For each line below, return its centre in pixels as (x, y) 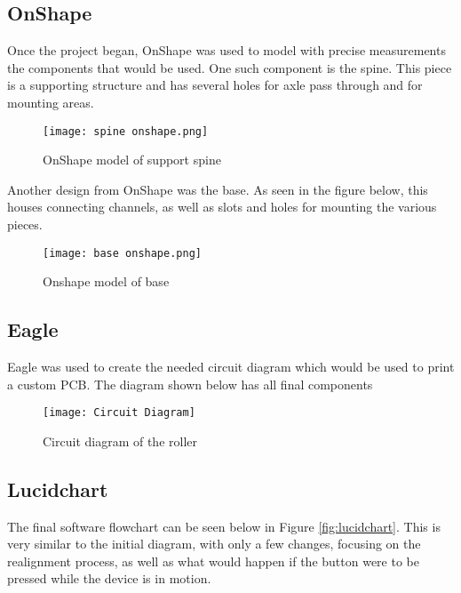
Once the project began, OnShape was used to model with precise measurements (227, 50)
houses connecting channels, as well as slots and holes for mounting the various (222, 207)
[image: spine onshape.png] (126, 131)
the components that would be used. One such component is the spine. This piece (230, 67)
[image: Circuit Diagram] (119, 413)
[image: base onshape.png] (122, 253)
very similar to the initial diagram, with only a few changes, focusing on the (214, 544)
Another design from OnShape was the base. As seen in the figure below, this (218, 189)
